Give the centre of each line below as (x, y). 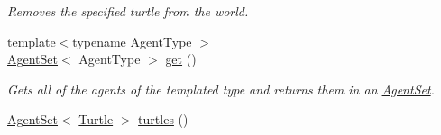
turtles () (163, 119)
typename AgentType (132, 41)
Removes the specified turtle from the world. (128, 11)
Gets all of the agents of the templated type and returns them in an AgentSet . (221, 89)
